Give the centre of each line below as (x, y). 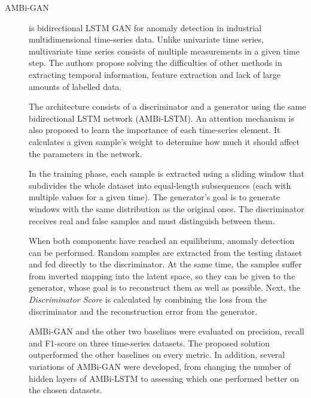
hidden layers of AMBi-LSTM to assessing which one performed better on (164, 378)
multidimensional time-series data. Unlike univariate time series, (146, 39)
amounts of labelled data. (75, 86)
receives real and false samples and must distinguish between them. (152, 220)
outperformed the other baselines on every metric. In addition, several (157, 355)
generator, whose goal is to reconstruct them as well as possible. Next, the (165, 287)
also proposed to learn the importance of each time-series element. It (155, 130)
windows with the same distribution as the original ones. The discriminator (167, 208)
